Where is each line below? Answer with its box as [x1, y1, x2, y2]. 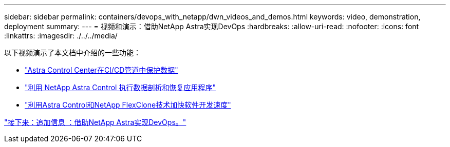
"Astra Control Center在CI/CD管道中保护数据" [25, 66, 178, 74]
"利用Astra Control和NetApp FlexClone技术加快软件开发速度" [25, 100, 231, 109]
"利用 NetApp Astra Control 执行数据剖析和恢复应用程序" [25, 83, 216, 92]
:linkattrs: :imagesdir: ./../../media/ [4, 31, 118, 40]
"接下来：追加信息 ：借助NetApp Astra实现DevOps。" [4, 118, 186, 127]
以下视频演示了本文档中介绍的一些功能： [4, 48, 141, 57]
